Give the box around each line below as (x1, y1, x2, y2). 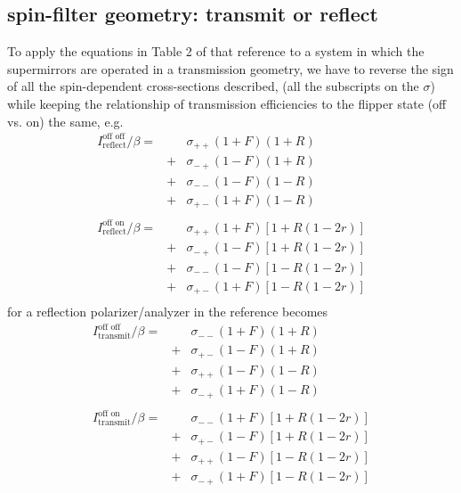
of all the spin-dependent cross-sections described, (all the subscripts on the (7, 77, 419, 95)
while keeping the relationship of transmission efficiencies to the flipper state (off (7, 94, 447, 112)
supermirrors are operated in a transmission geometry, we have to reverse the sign (7, 59, 454, 78)
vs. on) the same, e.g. (7, 111, 124, 130)
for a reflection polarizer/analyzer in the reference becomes (7, 302, 328, 321)
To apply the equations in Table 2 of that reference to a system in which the (7, 42, 425, 61)
